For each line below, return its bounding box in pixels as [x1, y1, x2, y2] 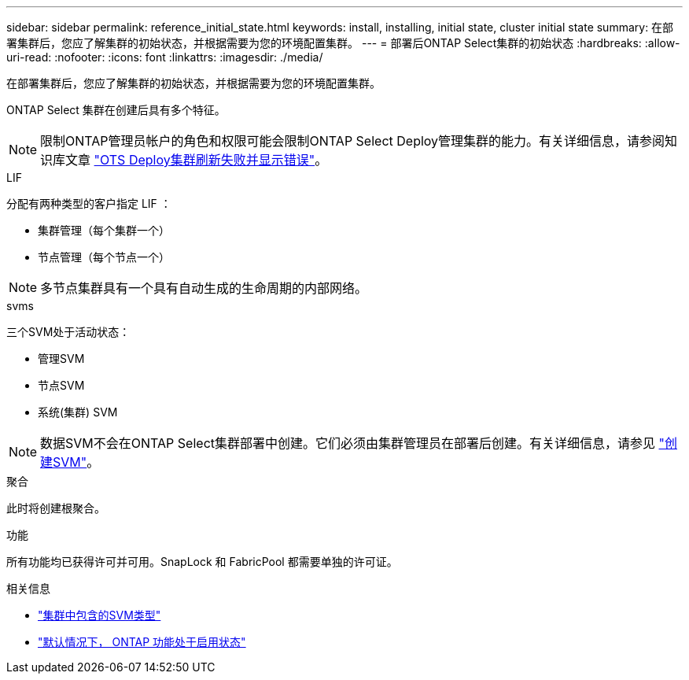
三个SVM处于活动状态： [6, 325, 131, 338]
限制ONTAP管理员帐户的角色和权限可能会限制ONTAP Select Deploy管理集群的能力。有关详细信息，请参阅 [40, 133, 665, 149]
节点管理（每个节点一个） [38, 250, 170, 264]
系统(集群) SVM [38, 405, 118, 419]
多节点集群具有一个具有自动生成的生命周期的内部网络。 [40, 280, 368, 296]
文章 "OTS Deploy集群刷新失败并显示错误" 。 [65, 152, 328, 168]
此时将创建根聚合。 [6, 501, 105, 515]
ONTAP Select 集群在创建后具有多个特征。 [6, 103, 226, 116]
